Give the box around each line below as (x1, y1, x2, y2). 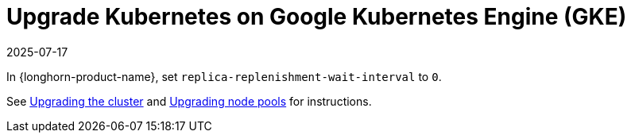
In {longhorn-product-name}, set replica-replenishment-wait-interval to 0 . (6, 69, 442, 83)
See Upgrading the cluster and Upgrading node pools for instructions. (6, 94, 372, 108)
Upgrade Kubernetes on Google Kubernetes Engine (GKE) (6, 3, 627, 30)
